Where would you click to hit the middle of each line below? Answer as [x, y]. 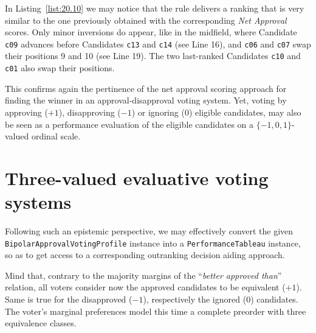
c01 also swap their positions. [60, 68]
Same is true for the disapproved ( [69, 299]
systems [38, 202]
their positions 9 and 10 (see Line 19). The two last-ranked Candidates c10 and [153, 56]
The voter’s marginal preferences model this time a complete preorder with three [156, 311]
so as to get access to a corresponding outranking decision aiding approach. [145, 255]
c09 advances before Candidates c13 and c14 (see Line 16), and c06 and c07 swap [158, 44]
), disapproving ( [90, 112]
